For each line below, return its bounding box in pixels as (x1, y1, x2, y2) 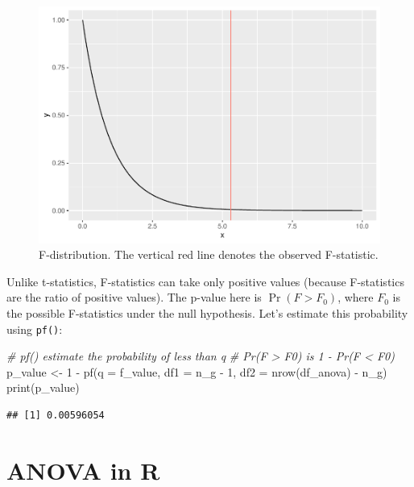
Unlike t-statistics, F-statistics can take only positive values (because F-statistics (6, 273, 404, 289)
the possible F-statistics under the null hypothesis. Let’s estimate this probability (6, 304, 408, 321)
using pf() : (6, 320, 63, 337)
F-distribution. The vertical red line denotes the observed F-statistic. (39, 246, 379, 263)
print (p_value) (6, 379, 80, 396)
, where (337, 289, 374, 306)
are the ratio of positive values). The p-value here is (6, 289, 262, 306)
